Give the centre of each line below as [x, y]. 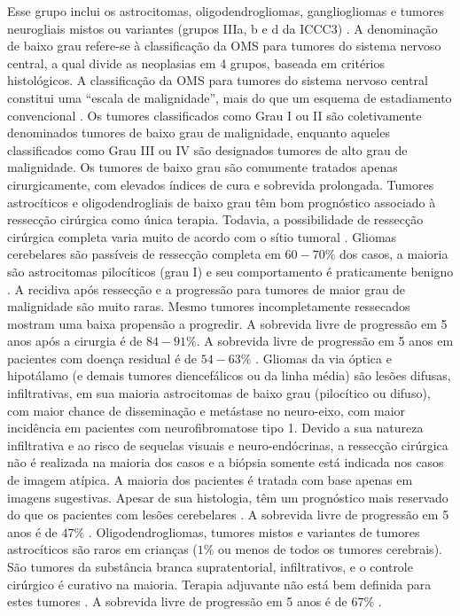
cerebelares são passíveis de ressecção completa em [144, 254]
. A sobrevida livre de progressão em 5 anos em [325, 341]
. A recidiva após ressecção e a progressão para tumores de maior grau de [207, 289]
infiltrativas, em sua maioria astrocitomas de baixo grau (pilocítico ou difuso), [219, 393]
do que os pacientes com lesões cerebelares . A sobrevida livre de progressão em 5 [228, 515]
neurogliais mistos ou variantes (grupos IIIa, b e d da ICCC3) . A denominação [222, 28]
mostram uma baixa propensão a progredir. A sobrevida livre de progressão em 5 [227, 323]
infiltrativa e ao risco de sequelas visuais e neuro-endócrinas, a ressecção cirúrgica [228, 444]
